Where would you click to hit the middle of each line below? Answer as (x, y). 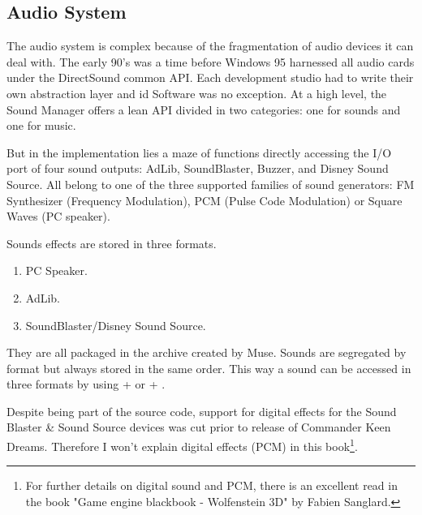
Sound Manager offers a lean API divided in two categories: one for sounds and (204, 109)
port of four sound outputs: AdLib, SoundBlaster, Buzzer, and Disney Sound (198, 168)
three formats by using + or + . (86, 384)
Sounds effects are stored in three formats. (112, 243)
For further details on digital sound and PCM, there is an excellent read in (211, 485)
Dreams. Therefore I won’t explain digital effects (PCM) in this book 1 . (182, 445)
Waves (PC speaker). (58, 216)
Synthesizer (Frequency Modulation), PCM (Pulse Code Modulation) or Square (205, 200)
